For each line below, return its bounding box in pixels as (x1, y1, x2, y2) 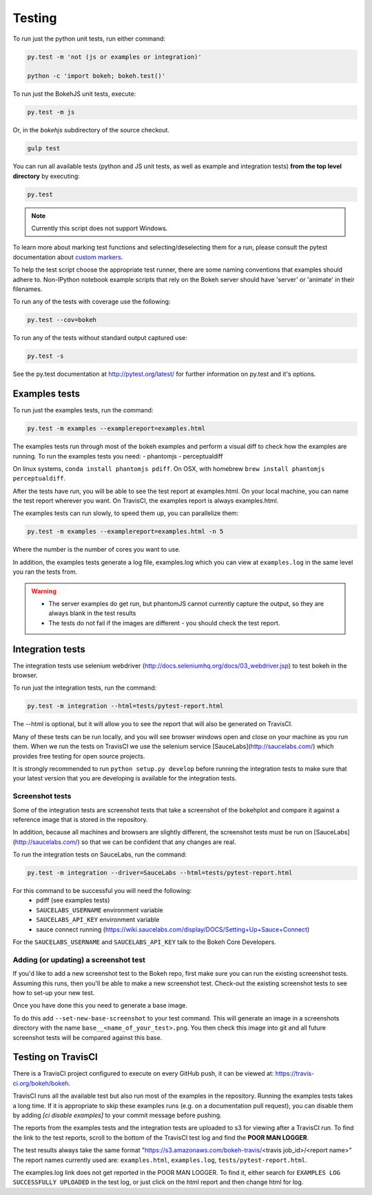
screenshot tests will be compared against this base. (12, 1033, 163, 1041)
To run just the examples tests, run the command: (12, 406, 154, 414)
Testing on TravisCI (12, 1052, 98, 1063)
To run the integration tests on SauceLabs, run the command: (12, 850, 187, 858)
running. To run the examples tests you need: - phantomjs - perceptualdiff (12, 452, 223, 460)
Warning (31, 587, 56, 595)
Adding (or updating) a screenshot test (12, 955, 146, 965)
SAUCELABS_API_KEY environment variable (36, 916, 160, 924)
